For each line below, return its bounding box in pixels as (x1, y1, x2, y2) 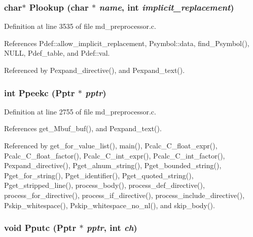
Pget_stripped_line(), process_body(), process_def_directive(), (4, 180, 205, 190)
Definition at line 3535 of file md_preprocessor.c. (4, 21, 156, 31)
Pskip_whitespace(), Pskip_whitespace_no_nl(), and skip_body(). (4, 200, 215, 210)
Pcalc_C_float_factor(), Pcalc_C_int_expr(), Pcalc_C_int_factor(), (4, 150, 225, 161)
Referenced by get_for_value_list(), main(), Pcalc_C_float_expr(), (4, 140, 218, 150)
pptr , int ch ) (86, 221, 137, 234)
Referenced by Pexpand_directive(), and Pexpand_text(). (4, 65, 185, 75)
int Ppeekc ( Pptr (4, 86, 75, 99)
